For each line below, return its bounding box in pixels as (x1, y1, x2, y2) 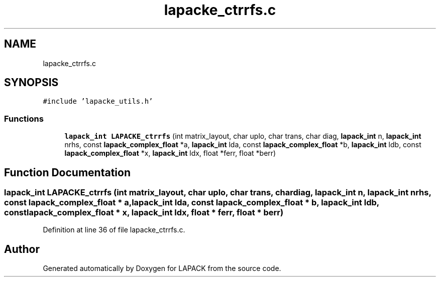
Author (4, 242, 40, 255)
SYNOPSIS (4, 76, 59, 89)
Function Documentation (4, 166, 131, 179)
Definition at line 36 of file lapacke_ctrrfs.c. (43, 225, 185, 234)
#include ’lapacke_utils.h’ (43, 97, 153, 106)
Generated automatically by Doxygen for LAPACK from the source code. (43, 264, 281, 273)
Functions (4, 113, 44, 124)
